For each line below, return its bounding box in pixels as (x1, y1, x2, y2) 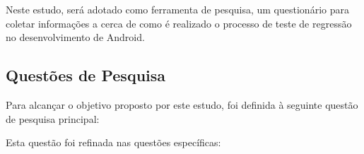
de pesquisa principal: (6, 111, 100, 126)
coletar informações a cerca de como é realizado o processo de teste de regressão (6, 16, 352, 30)
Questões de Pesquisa (6, 64, 166, 86)
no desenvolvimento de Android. (6, 30, 145, 45)
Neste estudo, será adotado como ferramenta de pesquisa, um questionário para (6, 2, 349, 16)
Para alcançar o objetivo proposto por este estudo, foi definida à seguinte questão (6, 97, 358, 112)
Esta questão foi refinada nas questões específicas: (6, 135, 221, 150)
